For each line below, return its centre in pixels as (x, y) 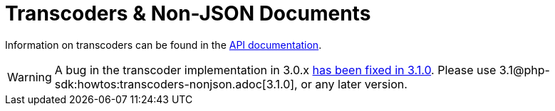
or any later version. (354, 84)
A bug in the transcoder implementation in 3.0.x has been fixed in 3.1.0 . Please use (275, 70)
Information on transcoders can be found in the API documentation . (164, 45)
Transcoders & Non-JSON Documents (188, 13)
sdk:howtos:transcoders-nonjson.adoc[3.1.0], (176, 84)
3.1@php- (524, 70)
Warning (30, 77)
